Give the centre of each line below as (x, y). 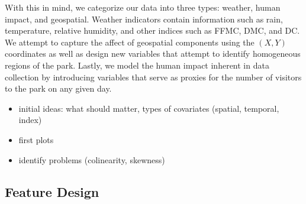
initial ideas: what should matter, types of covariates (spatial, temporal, (149, 108)
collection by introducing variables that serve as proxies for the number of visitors (153, 77)
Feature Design (52, 191)
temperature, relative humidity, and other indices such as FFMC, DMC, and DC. (152, 30)
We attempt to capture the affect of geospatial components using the (130, 42)
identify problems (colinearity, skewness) (92, 159)
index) (30, 120)
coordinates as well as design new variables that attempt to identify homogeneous (153, 54)
